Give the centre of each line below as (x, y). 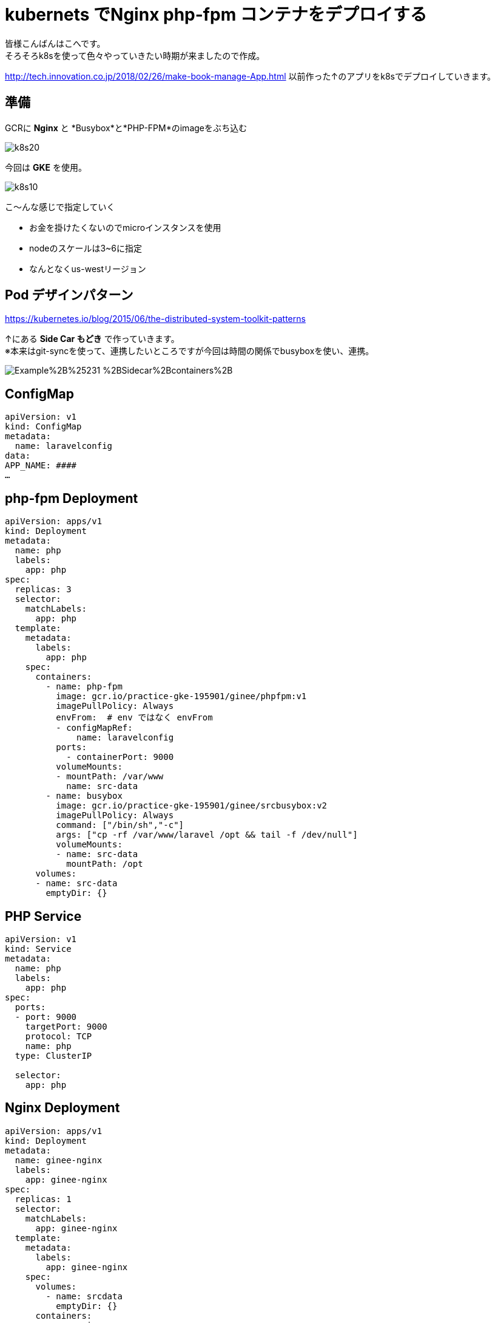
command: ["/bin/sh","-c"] (120, 825)
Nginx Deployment (62, 1108)
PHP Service (43, 916)
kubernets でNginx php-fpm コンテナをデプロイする (216, 15)
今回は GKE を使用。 (46, 167)
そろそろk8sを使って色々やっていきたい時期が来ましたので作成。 (135, 55)
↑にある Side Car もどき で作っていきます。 (92, 339)
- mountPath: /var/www (110, 777)
